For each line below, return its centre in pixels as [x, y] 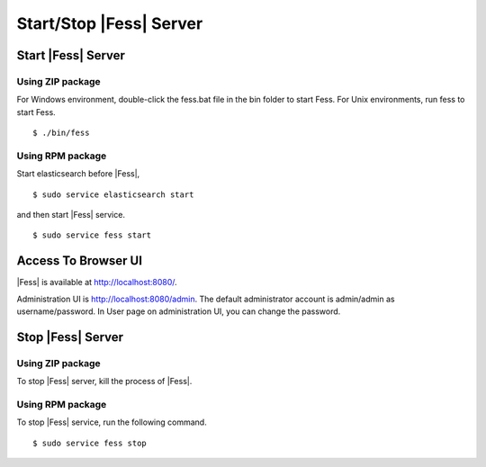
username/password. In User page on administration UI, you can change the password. [179, 311]
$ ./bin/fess [61, 133]
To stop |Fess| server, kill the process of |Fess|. [104, 382]
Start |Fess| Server [71, 55]
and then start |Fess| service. [71, 215]
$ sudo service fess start [92, 235]
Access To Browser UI [80, 261]
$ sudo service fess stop [90, 443]
